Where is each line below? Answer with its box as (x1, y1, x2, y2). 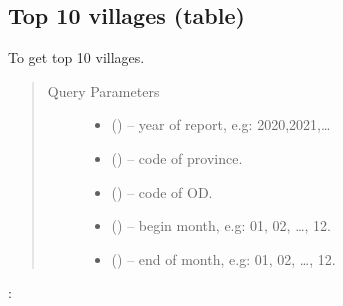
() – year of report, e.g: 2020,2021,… (111, 114, 331, 135)
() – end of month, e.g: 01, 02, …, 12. (111, 248, 336, 269)
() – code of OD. (111, 181, 213, 202)
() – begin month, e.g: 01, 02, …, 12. (111, 215, 331, 236)
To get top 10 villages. (8, 47, 145, 68)
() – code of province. (111, 147, 243, 168)
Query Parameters (47, 80, 160, 101)
